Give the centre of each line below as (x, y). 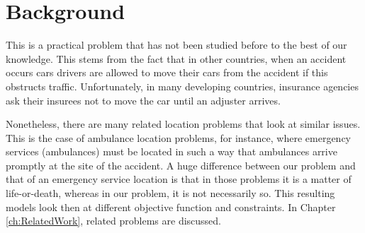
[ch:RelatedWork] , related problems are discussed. (114, 221)
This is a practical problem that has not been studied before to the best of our (176, 45)
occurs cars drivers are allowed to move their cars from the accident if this (167, 72)
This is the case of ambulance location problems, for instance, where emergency (178, 137)
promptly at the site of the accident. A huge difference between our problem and (181, 165)
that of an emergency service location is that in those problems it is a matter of (179, 179)
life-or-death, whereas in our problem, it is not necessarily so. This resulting (170, 193)
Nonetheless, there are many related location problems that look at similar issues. (183, 124)
